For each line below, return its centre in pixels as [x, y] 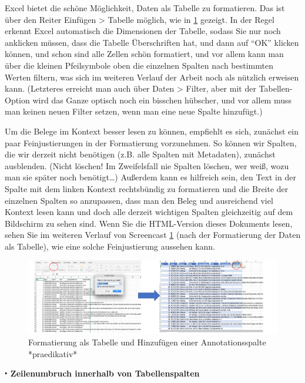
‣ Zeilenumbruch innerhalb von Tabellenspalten [102, 373]
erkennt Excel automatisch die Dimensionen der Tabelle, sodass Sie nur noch [143, 31]
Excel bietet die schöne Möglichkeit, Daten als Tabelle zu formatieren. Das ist [145, 8]
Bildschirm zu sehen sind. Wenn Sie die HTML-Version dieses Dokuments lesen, [149, 223]
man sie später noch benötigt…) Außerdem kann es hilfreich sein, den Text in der [150, 177]
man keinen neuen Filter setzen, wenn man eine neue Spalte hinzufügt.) [134, 111]
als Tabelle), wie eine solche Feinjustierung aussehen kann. [110, 246]
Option [17, 100]
